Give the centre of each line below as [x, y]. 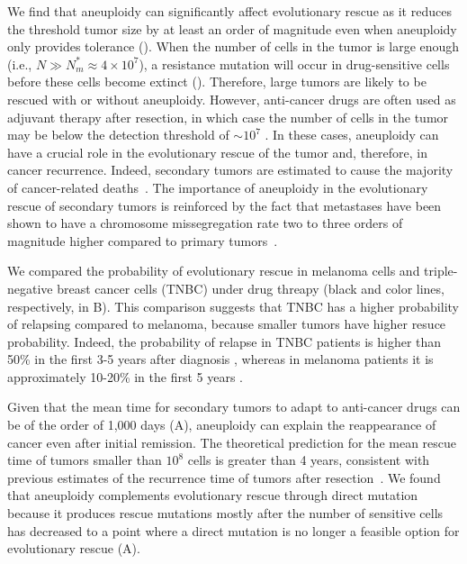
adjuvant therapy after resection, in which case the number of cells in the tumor [228, 117]
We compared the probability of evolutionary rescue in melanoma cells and [214, 271]
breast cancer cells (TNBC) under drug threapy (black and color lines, [251, 288]
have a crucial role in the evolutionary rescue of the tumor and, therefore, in [218, 152]
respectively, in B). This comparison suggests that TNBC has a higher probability [233, 306]
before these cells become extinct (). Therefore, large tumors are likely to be [217, 82]
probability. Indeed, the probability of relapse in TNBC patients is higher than [225, 341]
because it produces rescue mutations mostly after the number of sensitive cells [225, 513]
